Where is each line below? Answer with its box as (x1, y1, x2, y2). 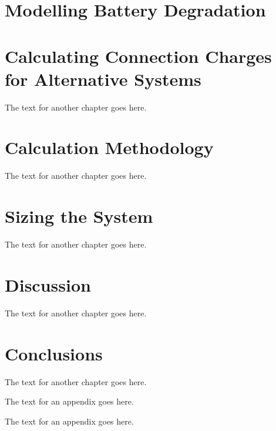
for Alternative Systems (5, 66, 201, 91)
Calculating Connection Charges (5, 44, 272, 68)
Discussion (5, 272, 91, 296)
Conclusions (5, 341, 103, 365)
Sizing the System (5, 204, 153, 228)
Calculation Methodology (5, 135, 214, 159)
